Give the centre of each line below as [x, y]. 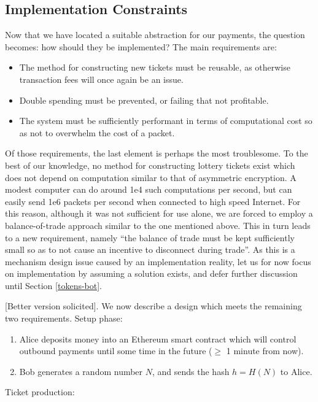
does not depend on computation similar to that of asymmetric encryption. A [151, 177]
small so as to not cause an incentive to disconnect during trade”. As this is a [150, 249]
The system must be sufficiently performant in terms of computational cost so [166, 121]
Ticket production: [40, 392]
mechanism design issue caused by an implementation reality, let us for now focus [158, 261]
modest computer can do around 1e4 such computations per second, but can [149, 189]
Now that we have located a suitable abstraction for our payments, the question [155, 35]
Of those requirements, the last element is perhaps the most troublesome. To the [157, 153]
